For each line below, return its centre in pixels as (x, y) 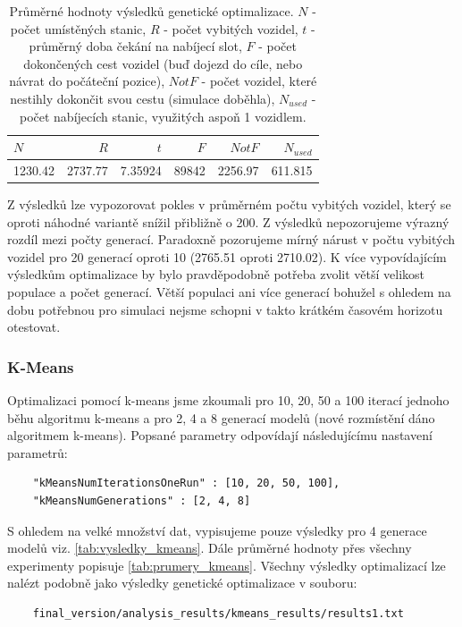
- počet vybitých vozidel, (231, 28)
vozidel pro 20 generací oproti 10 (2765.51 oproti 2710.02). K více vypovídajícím (227, 256)
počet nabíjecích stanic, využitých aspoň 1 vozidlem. (163, 116)
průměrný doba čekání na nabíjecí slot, (135, 46)
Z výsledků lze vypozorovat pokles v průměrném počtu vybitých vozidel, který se (229, 204)
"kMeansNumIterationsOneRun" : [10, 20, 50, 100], (186, 483)
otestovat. (34, 327)
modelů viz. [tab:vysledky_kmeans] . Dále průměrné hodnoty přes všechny (210, 548)
